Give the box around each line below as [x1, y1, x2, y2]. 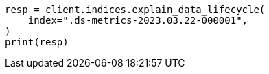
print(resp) [5, 37, 69, 48]
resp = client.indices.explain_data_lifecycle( [5, 4, 266, 15]
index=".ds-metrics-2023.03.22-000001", [27, 15, 248, 26]
